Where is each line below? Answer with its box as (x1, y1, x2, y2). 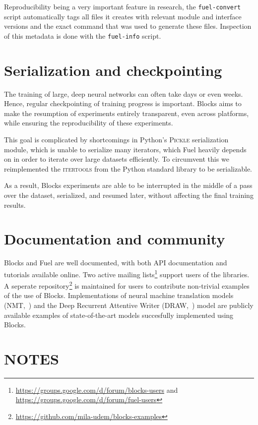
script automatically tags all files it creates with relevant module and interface (4, 11, 242, 21)
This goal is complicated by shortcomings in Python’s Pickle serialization (4, 134, 229, 144)
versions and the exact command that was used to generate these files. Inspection (4, 21, 252, 31)
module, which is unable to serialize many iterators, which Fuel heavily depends (4, 144, 247, 154)
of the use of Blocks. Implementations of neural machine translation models (4, 290, 234, 301)
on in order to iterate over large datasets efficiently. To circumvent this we (4, 154, 229, 164)
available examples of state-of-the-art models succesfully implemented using (4, 309, 234, 320)
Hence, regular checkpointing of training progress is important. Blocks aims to (4, 98, 242, 109)
